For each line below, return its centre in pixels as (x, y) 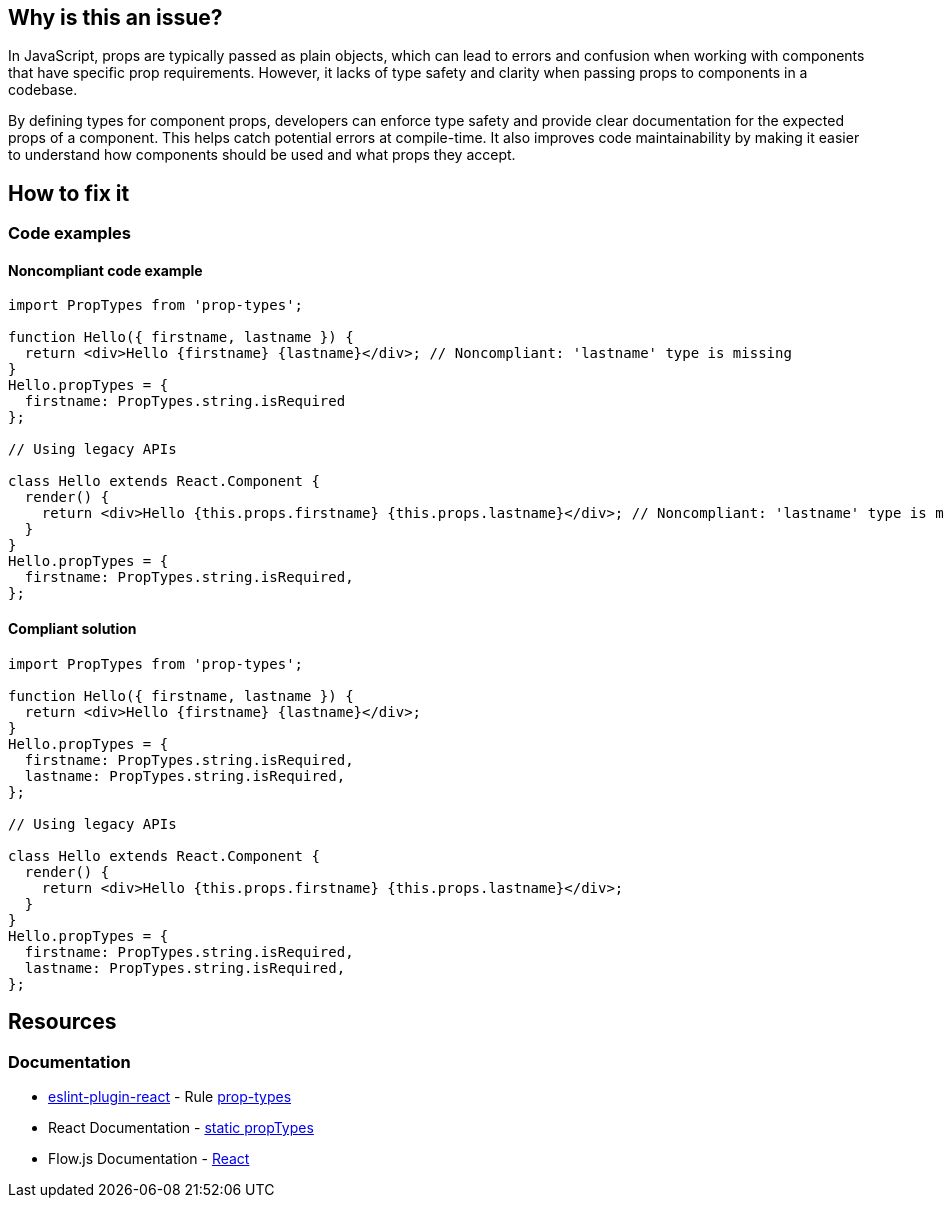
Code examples (70, 233)
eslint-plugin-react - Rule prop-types (170, 1096)
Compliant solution (72, 629)
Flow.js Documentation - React (149, 1158)
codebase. (43, 90)
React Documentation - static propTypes (181, 1127)
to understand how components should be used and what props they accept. (262, 155)
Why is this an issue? (115, 17)
